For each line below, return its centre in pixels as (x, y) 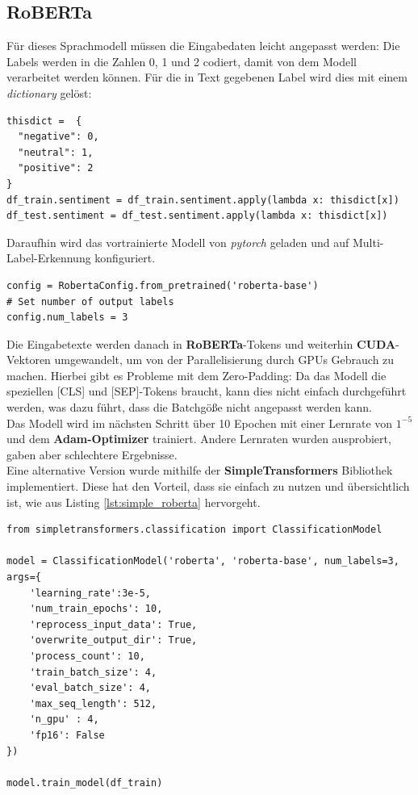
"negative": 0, (59, 137)
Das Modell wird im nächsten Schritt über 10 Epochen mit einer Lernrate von (200, 423)
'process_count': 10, (87, 656)
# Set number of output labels (90, 301)
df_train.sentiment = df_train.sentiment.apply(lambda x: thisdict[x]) (203, 200)
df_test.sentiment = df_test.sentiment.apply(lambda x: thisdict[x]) (197, 216)
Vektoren (29, 360)
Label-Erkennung (49, 258)
